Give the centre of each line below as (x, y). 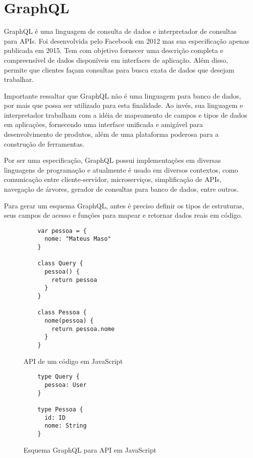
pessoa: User (65, 385)
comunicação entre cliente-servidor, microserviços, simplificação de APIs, (113, 179)
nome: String (65, 426)
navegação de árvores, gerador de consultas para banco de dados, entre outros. (121, 189)
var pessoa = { (62, 231)
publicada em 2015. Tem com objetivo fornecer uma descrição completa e (114, 50)
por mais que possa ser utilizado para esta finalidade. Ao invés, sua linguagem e (124, 105)
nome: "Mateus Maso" (78, 239)
